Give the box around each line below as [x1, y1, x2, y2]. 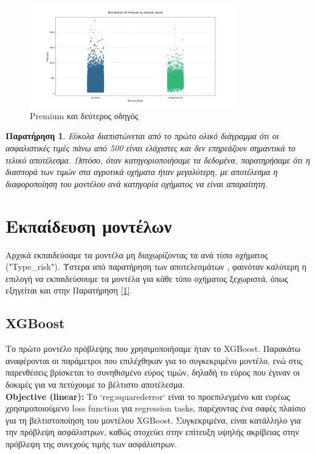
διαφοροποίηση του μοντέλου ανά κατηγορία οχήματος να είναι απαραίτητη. [5, 177, 268, 190]
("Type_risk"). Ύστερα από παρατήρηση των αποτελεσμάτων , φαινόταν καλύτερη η [5, 260, 306, 273]
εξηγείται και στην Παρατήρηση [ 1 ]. [5, 284, 133, 297]
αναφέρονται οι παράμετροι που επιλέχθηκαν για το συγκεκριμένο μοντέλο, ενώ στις [5, 354, 303, 366]
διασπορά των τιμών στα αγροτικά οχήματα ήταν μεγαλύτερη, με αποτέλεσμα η [5, 165, 278, 178]
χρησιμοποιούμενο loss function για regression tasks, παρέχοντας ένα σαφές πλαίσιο [5, 402, 306, 414]
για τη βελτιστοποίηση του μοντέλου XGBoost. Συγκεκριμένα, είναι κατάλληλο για [5, 413, 301, 426]
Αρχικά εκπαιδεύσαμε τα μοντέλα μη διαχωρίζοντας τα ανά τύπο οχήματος [5, 248, 268, 261]
